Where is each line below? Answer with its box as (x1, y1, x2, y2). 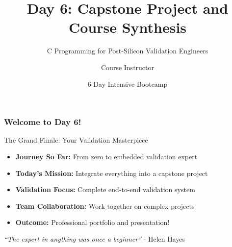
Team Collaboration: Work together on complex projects (15, 200, 195, 211)
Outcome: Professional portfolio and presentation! (15, 217, 170, 227)
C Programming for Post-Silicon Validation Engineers (47, 46, 208, 56)
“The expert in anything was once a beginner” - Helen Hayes (4, 233, 185, 244)
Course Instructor (101, 62, 154, 72)
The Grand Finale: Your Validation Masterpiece (4, 135, 148, 145)
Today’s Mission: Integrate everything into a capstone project (15, 168, 208, 178)
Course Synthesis (68, 17, 187, 37)
